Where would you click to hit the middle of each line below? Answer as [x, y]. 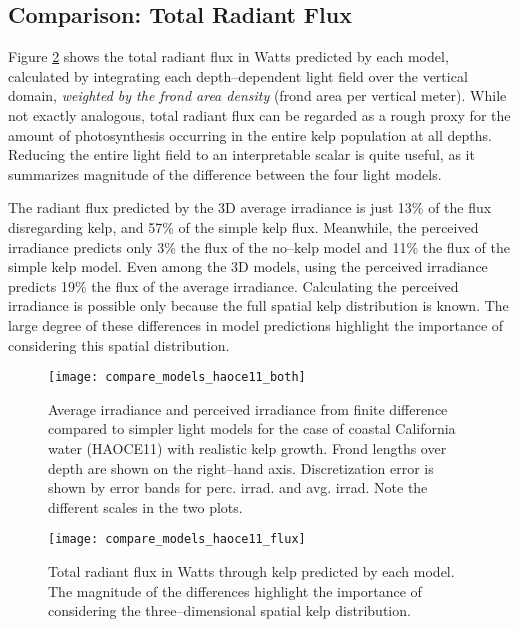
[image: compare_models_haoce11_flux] [177, 539]
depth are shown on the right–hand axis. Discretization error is [241, 467]
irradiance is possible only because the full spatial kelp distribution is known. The [258, 305]
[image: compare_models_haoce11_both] [177, 377]
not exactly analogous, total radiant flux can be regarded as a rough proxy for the [259, 114]
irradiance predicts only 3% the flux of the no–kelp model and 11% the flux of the [259, 246]
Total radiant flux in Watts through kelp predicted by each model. [251, 570]
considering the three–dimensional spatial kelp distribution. [229, 610]
